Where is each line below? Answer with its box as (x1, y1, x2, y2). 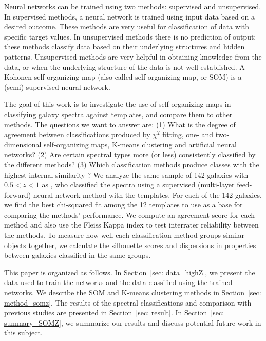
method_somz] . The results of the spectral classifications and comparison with (4, 297, 252, 308)
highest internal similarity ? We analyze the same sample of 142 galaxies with (4, 169, 249, 180)
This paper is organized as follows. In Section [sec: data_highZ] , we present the (4, 267, 255, 277)
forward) (4, 189, 31, 200)
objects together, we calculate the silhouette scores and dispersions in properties (4, 239, 256, 250)
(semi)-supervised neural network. (4, 81, 110, 92)
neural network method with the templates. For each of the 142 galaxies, (33, 189, 262, 200)
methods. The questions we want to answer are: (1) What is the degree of (4, 119, 236, 129)
